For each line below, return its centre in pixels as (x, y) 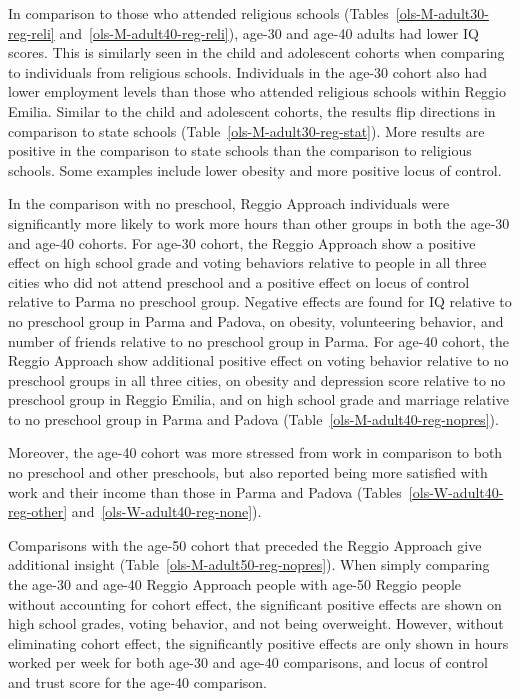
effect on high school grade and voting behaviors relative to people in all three (247, 262)
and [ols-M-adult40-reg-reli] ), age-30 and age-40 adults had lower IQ (269, 32)
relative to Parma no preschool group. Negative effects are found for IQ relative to (260, 301)
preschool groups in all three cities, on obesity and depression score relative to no (257, 379)
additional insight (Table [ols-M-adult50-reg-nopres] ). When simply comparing (249, 564)
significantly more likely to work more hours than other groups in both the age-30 (259, 222)
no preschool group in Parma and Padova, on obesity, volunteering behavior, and (256, 320)
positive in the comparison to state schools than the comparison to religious (240, 150)
